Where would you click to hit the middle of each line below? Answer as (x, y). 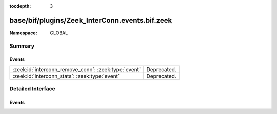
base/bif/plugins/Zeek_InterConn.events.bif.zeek (91, 20)
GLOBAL (59, 33)
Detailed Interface (33, 89)
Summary (22, 46)
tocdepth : (20, 6)
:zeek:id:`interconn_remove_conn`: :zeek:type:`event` (77, 69)
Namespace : (24, 33)
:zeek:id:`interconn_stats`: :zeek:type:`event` (66, 76)
